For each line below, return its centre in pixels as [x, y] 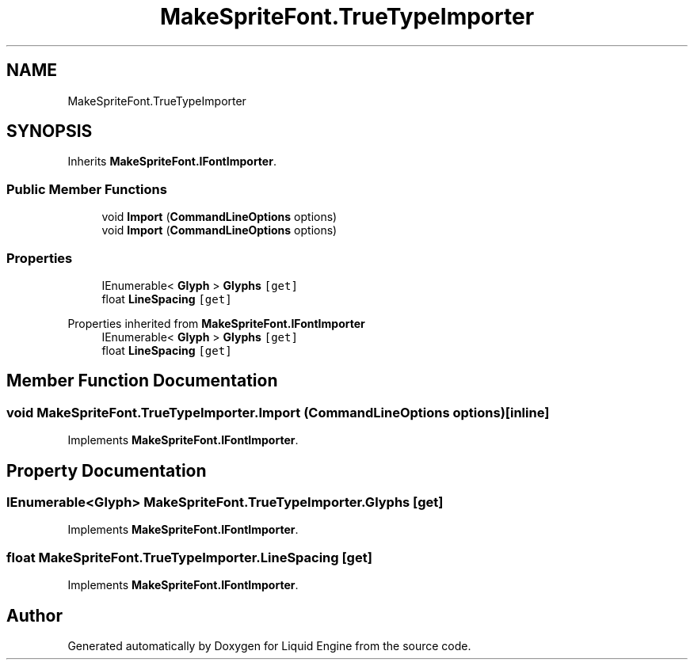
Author [34, 615]
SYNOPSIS [50, 131]
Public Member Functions [87, 189]
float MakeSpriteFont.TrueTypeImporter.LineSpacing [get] [189, 557]
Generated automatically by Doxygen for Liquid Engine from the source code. [269, 645]
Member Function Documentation [142, 381]
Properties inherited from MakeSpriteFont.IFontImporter [216, 323]
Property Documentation [107, 470]
